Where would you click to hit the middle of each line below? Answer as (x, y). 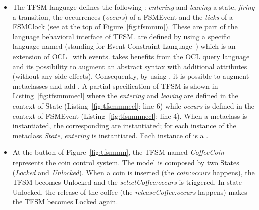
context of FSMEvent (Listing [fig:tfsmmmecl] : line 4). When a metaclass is (130, 115)
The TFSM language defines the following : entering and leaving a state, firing (134, 7)
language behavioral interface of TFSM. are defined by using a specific (121, 36)
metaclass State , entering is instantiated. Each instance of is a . (110, 135)
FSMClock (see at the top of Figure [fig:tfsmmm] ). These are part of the (125, 27)
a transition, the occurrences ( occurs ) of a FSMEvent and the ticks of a (123, 16)
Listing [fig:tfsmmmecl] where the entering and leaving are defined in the (125, 96)
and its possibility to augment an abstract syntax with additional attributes (130, 66)
